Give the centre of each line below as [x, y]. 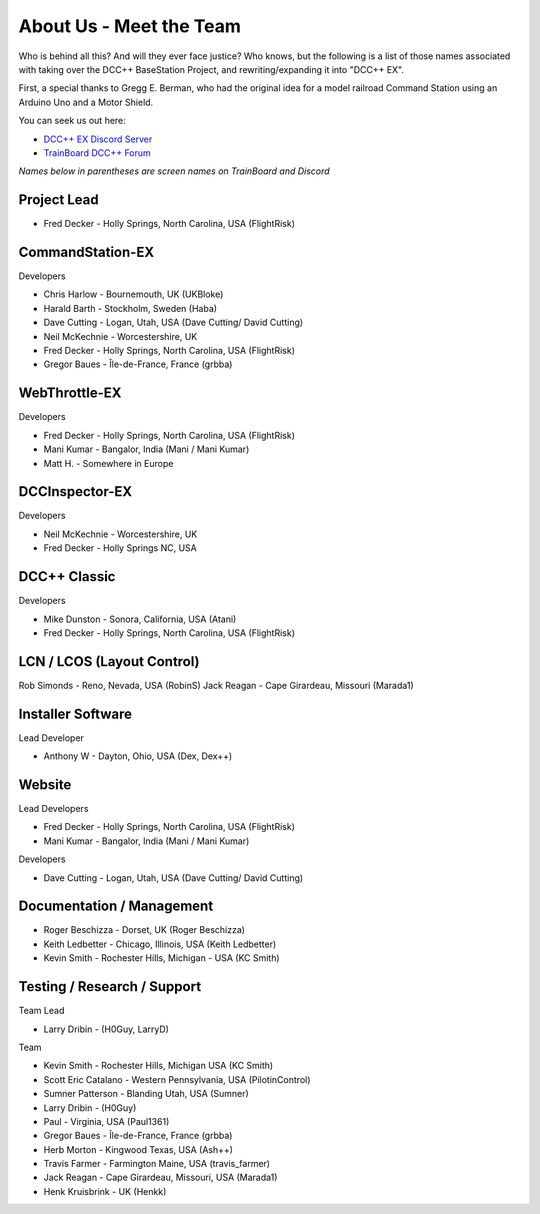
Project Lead [58, 200]
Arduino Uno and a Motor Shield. [86, 102]
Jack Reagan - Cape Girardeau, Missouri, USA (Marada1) [160, 1177]
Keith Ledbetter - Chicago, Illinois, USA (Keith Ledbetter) [160, 944]
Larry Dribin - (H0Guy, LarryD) [106, 1029]
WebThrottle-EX [70, 393]
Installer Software [75, 713]
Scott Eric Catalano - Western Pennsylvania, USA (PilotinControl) [177, 1079]
